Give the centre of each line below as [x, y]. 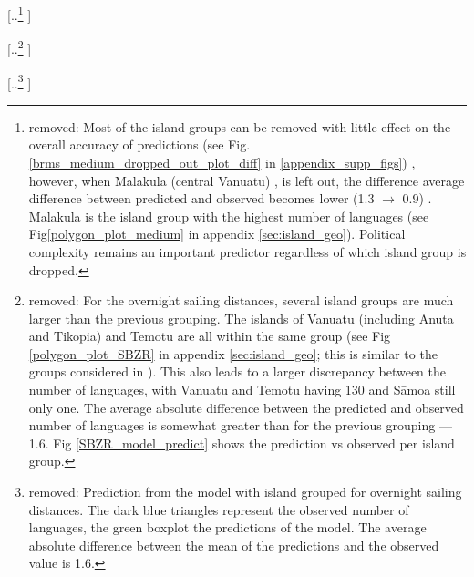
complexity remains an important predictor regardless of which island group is [247, 251]
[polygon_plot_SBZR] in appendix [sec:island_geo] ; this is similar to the [233, 353]
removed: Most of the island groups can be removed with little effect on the [240, 126]
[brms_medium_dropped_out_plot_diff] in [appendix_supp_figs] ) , [222, 162]
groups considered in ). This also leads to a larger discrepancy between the [237, 371]
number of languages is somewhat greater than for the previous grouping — [240, 425]
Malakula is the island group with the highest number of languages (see [229, 216]
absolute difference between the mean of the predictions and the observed [234, 545]
